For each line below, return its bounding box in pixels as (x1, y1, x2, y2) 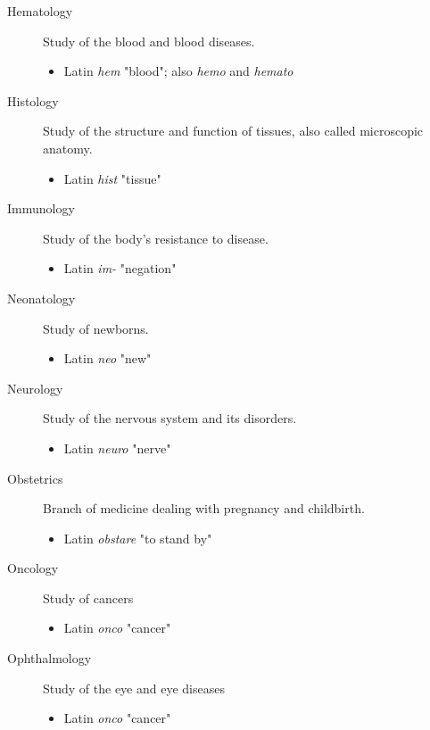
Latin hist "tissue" (63, 169, 161, 187)
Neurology (7, 378, 63, 397)
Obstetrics (7, 469, 63, 487)
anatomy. (43, 138, 93, 157)
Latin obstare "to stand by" (63, 528, 212, 547)
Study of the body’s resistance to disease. (43, 228, 269, 247)
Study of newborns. (43, 319, 149, 337)
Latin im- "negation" (63, 259, 177, 278)
